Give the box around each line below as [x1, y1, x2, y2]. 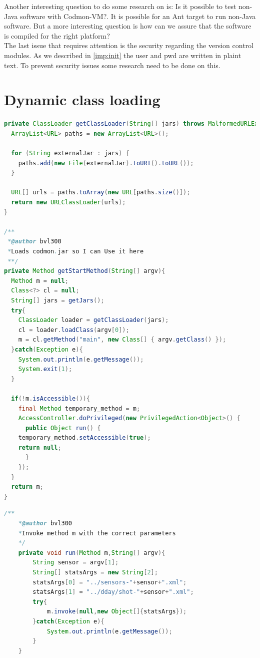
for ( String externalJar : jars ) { [11, 150, 129, 157]
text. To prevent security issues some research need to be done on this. [4, 60, 220, 70]
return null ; [18, 444, 61, 451]
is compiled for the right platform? [4, 30, 110, 41]
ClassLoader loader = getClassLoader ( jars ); [18, 316, 169, 324]
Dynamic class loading [4, 89, 160, 110]
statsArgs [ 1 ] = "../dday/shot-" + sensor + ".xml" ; [32, 588, 194, 596]
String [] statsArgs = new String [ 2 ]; [32, 569, 158, 576]
